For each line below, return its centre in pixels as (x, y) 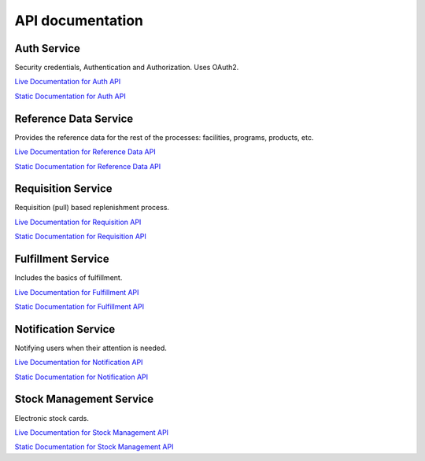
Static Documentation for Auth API (70, 96)
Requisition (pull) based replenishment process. (92, 208)
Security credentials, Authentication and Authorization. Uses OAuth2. (127, 68)
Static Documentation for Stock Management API (94, 447)
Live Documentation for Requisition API (78, 222)
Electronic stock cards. (52, 418)
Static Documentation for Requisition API (81, 237)
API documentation (79, 20)
